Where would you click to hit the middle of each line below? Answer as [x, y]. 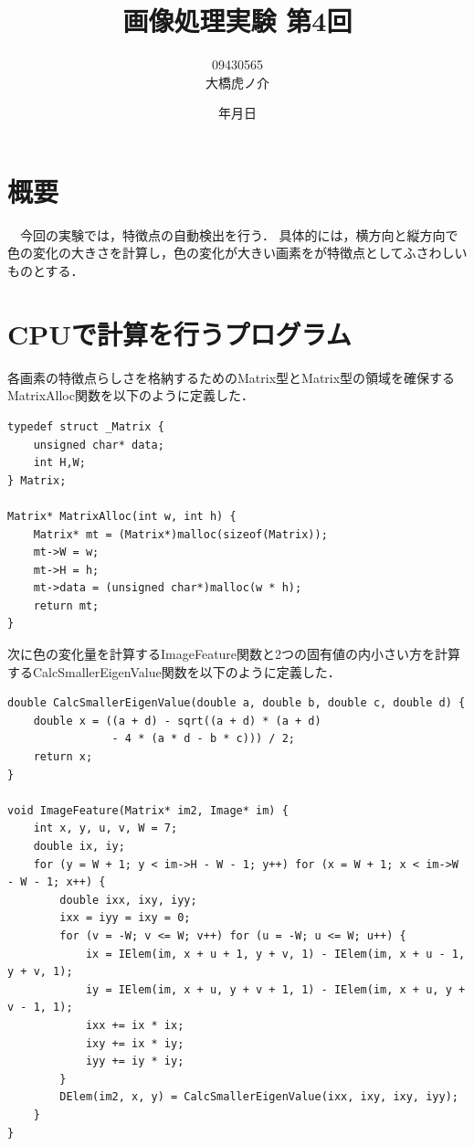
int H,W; [59, 463]
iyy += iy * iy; [135, 1061]
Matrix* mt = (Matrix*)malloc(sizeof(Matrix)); [180, 534]
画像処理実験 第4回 [237, 21]
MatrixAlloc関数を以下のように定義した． [131, 395]
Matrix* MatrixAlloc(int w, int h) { [122, 516]
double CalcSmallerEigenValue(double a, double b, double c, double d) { [237, 703]
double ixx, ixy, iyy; [128, 900]
